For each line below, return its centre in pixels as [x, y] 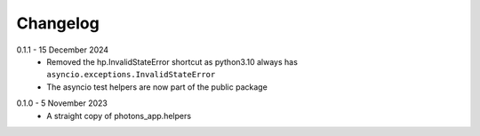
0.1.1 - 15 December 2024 [63, 50]
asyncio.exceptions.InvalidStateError [131, 75]
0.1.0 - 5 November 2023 [62, 103]
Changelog [58, 23]
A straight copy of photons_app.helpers [119, 116]
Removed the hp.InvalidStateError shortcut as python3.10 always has [172, 61]
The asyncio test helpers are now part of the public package [157, 87]
